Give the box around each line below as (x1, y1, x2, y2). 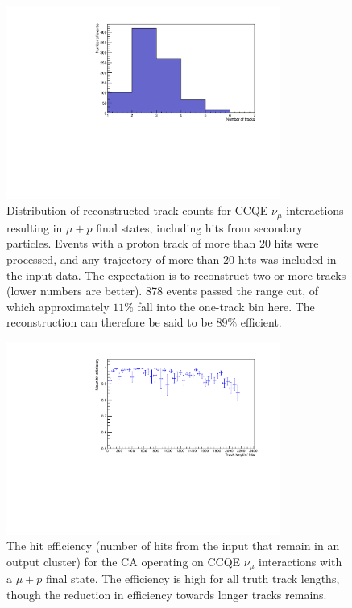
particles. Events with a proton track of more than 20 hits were (6, 235, 319, 252)
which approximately (6, 298, 110, 314)
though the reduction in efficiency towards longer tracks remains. (6, 585, 327, 602)
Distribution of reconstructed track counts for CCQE (6, 202, 268, 219)
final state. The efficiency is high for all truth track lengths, (45, 570, 340, 587)
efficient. (240, 314, 282, 331)
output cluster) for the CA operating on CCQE (6, 553, 241, 569)
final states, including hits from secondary (96, 219, 303, 236)
